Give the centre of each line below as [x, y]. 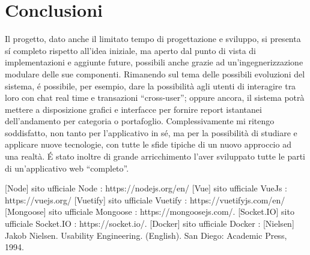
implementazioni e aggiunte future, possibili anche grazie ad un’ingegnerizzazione [154, 62]
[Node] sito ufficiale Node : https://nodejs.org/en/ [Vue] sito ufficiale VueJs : [146, 188]
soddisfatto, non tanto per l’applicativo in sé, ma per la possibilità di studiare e [151, 132]
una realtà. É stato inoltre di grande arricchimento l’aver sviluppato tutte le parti [155, 156]
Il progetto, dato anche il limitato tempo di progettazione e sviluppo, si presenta [153, 39]
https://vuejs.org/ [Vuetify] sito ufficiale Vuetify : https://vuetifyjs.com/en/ [145, 199]
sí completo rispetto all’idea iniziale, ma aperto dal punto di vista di [130, 50]
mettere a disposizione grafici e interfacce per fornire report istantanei [133, 109]
